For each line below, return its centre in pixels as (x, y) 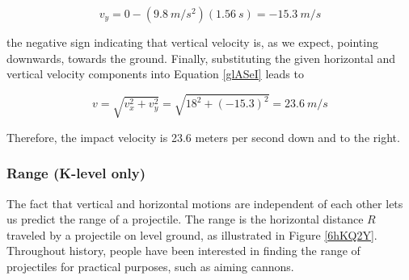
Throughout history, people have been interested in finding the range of (183, 251)
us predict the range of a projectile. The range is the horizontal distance (185, 219)
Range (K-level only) (76, 173)
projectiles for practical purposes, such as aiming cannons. (150, 266)
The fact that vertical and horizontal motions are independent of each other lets (205, 203)
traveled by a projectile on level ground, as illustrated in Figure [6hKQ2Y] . (192, 234)
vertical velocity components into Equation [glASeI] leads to (155, 74)
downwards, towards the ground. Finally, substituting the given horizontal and (201, 58)
